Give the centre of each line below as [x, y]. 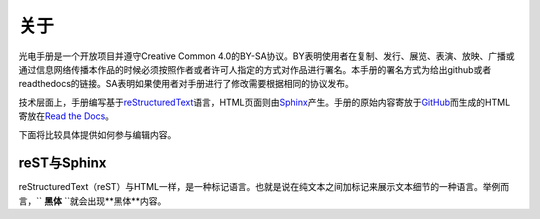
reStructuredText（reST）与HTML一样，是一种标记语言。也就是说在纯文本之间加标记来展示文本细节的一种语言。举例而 [264, 187]
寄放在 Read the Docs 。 [66, 116]
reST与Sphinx [62, 163]
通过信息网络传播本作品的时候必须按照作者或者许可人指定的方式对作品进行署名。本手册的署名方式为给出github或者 [255, 69]
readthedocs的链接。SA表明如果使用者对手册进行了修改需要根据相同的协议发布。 [186, 84]
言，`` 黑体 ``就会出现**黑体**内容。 [92, 201]
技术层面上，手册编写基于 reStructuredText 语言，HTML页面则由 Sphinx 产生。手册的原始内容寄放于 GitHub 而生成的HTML [264, 102]
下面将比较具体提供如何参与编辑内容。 [97, 134]
